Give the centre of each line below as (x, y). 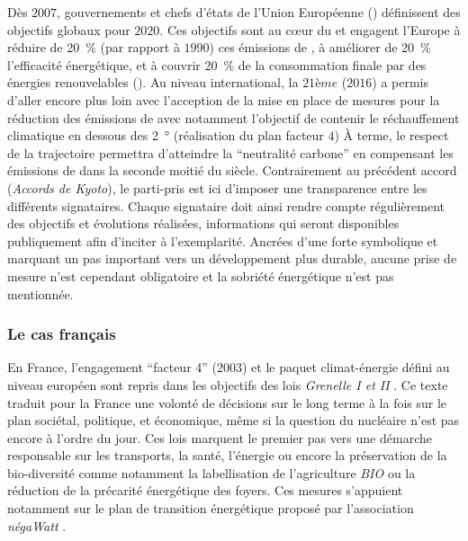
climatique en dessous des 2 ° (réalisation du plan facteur (166, 135)
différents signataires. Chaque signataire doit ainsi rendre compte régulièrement (226, 205)
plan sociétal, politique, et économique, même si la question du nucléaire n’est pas (234, 420)
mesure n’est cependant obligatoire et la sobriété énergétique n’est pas (201, 275)
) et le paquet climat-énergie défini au (346, 367)
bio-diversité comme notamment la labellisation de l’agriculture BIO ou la (211, 472)
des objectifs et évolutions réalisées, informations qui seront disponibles (203, 223)
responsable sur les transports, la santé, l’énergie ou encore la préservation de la (227, 455)
